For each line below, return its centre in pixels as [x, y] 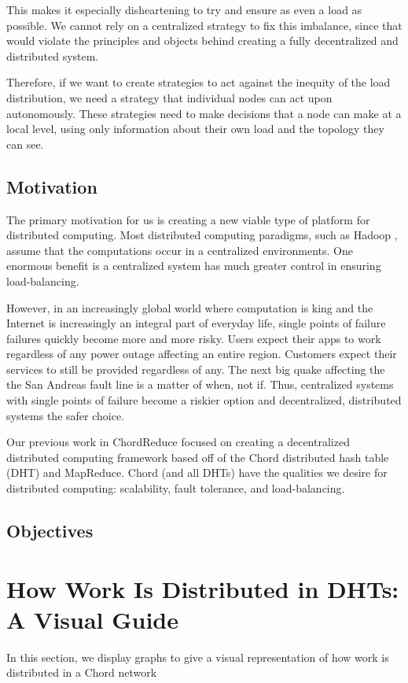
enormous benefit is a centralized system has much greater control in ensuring [194, 266]
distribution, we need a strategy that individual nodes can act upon [169, 97]
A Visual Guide [93, 619]
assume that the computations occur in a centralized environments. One [180, 250]
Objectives [50, 531]
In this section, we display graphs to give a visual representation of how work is [198, 657]
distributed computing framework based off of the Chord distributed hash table [198, 457]
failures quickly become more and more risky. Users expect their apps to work [194, 338]
